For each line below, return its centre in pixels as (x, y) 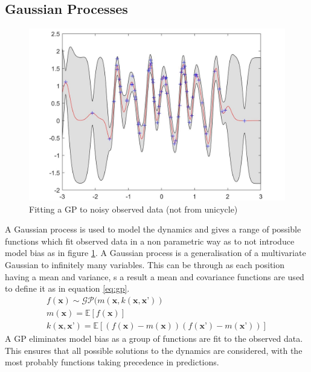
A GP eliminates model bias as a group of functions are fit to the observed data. (154, 338)
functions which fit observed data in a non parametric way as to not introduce (150, 241)
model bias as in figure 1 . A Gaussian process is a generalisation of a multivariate (155, 253)
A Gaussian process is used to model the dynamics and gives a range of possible (153, 229)
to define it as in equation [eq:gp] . (67, 288)
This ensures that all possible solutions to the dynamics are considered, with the (154, 350)
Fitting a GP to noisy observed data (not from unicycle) (133, 209)
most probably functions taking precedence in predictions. (112, 362)
